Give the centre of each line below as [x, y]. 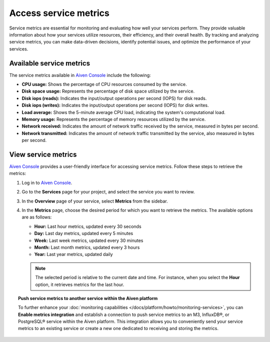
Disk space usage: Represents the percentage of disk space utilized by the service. [108, 91]
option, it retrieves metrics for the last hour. [80, 284]
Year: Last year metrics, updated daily [73, 254]
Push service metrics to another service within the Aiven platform [88, 298]
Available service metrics [49, 63]
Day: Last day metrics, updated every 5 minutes [84, 233]
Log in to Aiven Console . [47, 182]
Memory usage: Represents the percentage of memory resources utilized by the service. [114, 119]
